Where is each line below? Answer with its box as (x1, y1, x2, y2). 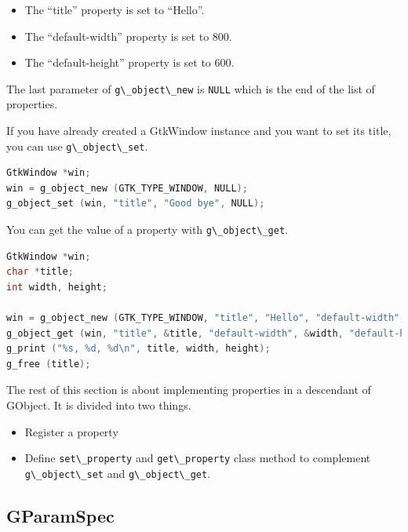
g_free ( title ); (6, 358, 91, 370)
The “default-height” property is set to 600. (24, 54, 235, 71)
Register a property (24, 423, 118, 439)
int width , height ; (6, 281, 107, 293)
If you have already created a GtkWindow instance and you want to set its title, (6, 122, 392, 139)
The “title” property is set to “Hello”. (24, 2, 205, 17)
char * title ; (6, 266, 74, 278)
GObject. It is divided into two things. (6, 397, 191, 414)
